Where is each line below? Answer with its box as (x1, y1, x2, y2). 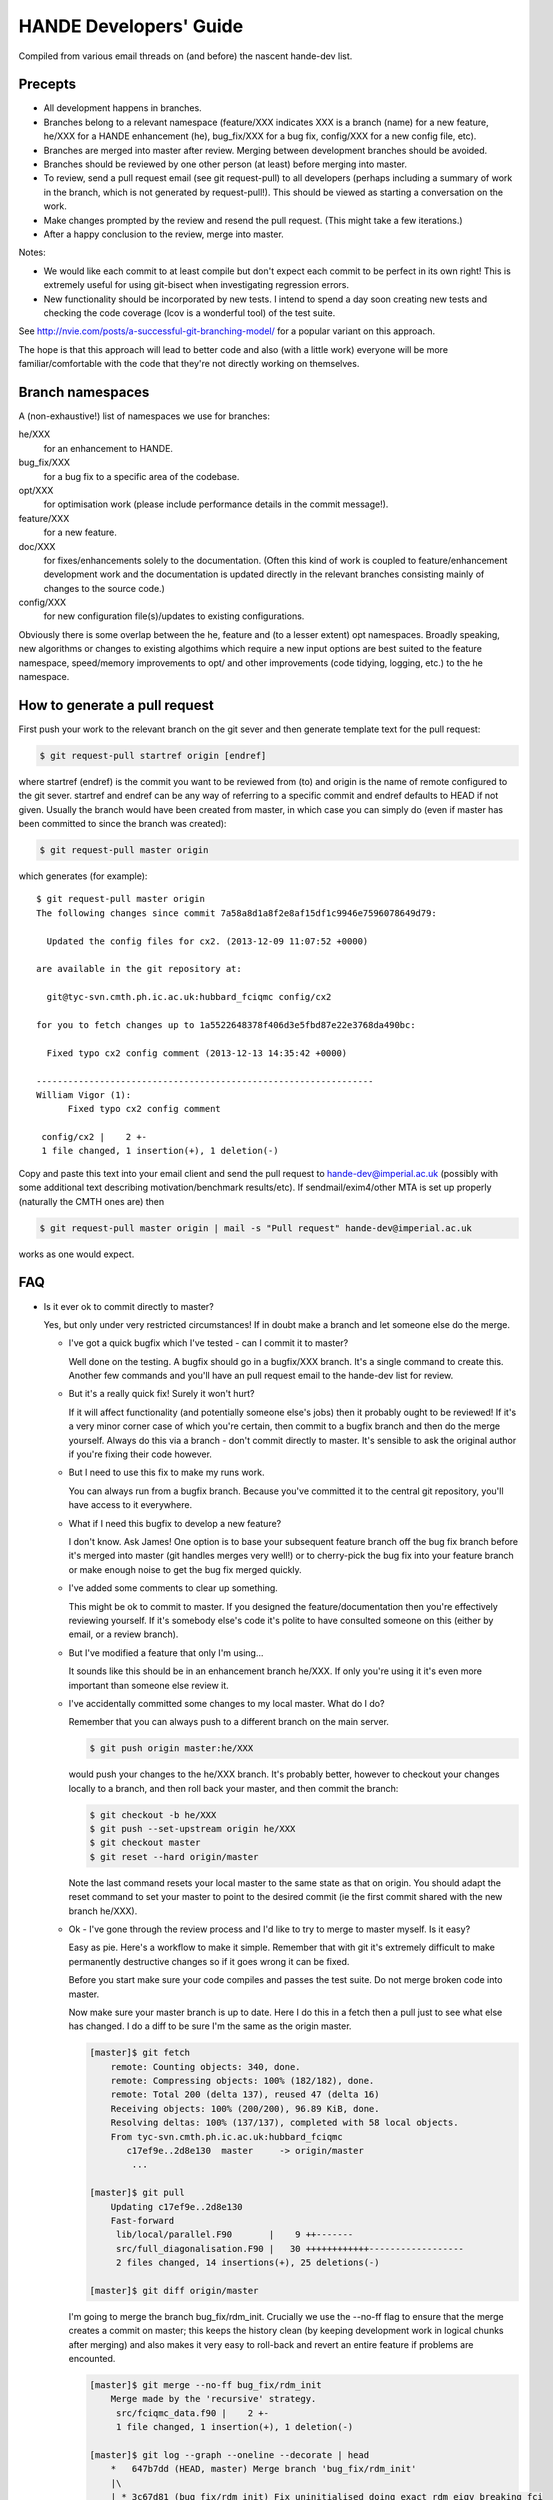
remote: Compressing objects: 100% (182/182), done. (110, 2075, 375, 2087)
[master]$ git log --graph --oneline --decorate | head (89, 2450, 370, 2461)
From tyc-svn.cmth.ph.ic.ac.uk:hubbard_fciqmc (110, 2131, 344, 2142)
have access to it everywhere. (68, 1499, 193, 1511)
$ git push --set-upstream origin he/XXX (89, 1823, 296, 1835)
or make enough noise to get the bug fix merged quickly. (68, 1563, 302, 1575)
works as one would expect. (18, 1248, 135, 1260)
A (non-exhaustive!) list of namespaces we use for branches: (18, 410, 270, 422)
